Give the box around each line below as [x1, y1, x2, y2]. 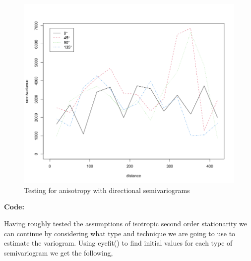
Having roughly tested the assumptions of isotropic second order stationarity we [4, 218, 247, 229]
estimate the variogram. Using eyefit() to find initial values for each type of [4, 238, 233, 248]
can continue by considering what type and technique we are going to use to [4, 228, 236, 238]
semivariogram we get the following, [4, 247, 113, 258]
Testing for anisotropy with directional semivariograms [24, 185, 190, 195]
